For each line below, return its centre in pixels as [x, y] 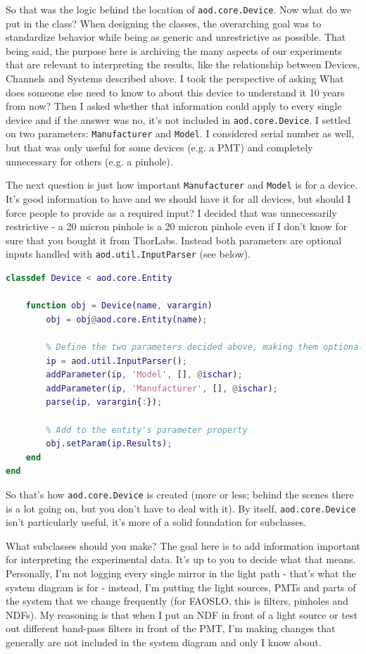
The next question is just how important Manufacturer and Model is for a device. [182, 185]
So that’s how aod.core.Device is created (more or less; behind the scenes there [180, 494]
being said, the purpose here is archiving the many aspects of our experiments [174, 50]
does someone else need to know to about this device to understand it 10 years [175, 92]
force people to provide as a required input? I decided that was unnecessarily [171, 212]
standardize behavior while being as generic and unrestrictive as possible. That [176, 37]
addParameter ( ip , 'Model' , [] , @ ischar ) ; [144, 375]
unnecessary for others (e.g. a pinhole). [89, 161]
